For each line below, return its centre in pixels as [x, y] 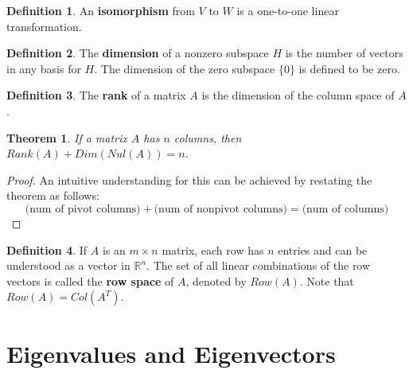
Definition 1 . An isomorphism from [101, 10]
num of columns [345, 209]
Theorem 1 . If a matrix [67, 137]
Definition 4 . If [47, 249]
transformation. [44, 26]
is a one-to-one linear [288, 10]
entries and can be [323, 249]
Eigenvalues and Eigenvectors [171, 353]
